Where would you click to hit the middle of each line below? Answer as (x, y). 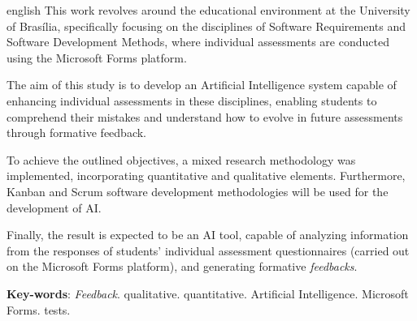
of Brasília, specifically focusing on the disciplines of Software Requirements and (206, 26)
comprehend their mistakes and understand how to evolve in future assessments (205, 116)
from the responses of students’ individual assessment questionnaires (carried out (208, 250)
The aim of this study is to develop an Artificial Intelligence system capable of (202, 85)
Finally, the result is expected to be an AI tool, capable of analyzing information (208, 235)
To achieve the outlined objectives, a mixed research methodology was (181, 159)
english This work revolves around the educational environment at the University (208, 10)
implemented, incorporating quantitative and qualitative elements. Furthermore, (206, 175)
